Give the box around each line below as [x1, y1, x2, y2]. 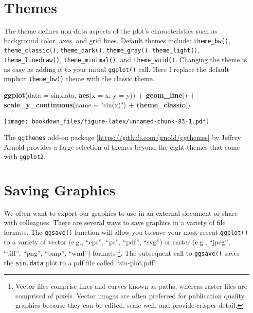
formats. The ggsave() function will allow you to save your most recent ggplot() [4, 227, 248, 237]
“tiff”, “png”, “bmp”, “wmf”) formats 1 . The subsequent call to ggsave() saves [4, 246, 240, 258]
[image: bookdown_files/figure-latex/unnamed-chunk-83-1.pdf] [4, 118, 210, 125]
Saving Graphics [4, 179, 116, 199]
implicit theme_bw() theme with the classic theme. [4, 73, 155, 84]
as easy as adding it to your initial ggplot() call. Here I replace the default [4, 64, 229, 74]
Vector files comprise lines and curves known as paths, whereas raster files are [15, 281, 247, 291]
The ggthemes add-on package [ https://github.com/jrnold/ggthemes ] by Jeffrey [4, 132, 241, 142]
